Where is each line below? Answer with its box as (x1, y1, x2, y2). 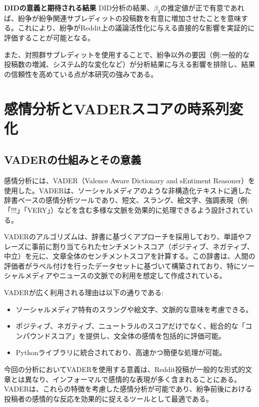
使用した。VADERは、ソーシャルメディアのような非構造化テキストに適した (4, 185, 252, 195)
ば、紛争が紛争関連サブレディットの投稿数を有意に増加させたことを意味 (4, 12, 242, 23)
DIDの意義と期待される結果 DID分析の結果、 (4, 2, 154, 12)
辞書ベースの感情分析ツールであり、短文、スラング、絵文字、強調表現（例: (4, 195, 250, 205)
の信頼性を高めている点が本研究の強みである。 (4, 68, 158, 79)
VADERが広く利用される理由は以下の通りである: (4, 287, 164, 298)
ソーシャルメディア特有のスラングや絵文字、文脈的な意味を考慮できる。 (15, 304, 253, 314)
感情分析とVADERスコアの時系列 (4, 98, 230, 118)
